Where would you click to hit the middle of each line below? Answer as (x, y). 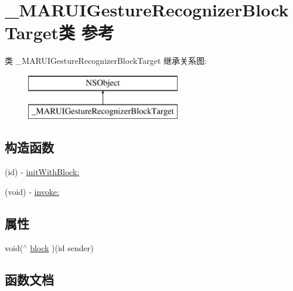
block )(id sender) (62, 247)
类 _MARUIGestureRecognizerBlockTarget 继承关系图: (106, 61)
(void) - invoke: (32, 191)
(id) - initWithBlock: (42, 172)
